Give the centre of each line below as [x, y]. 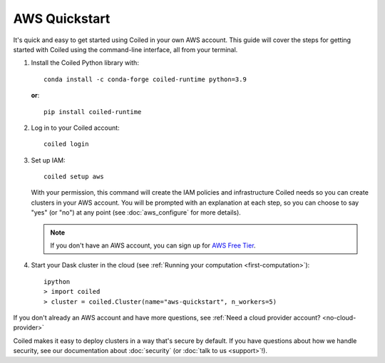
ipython [57, 281]
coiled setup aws [74, 177]
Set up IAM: [48, 160]
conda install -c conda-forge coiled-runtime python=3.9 [145, 79]
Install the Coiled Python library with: [85, 63]
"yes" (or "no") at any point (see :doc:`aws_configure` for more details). [136, 213]
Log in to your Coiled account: [76, 128]
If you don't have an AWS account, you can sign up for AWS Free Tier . [153, 245]
